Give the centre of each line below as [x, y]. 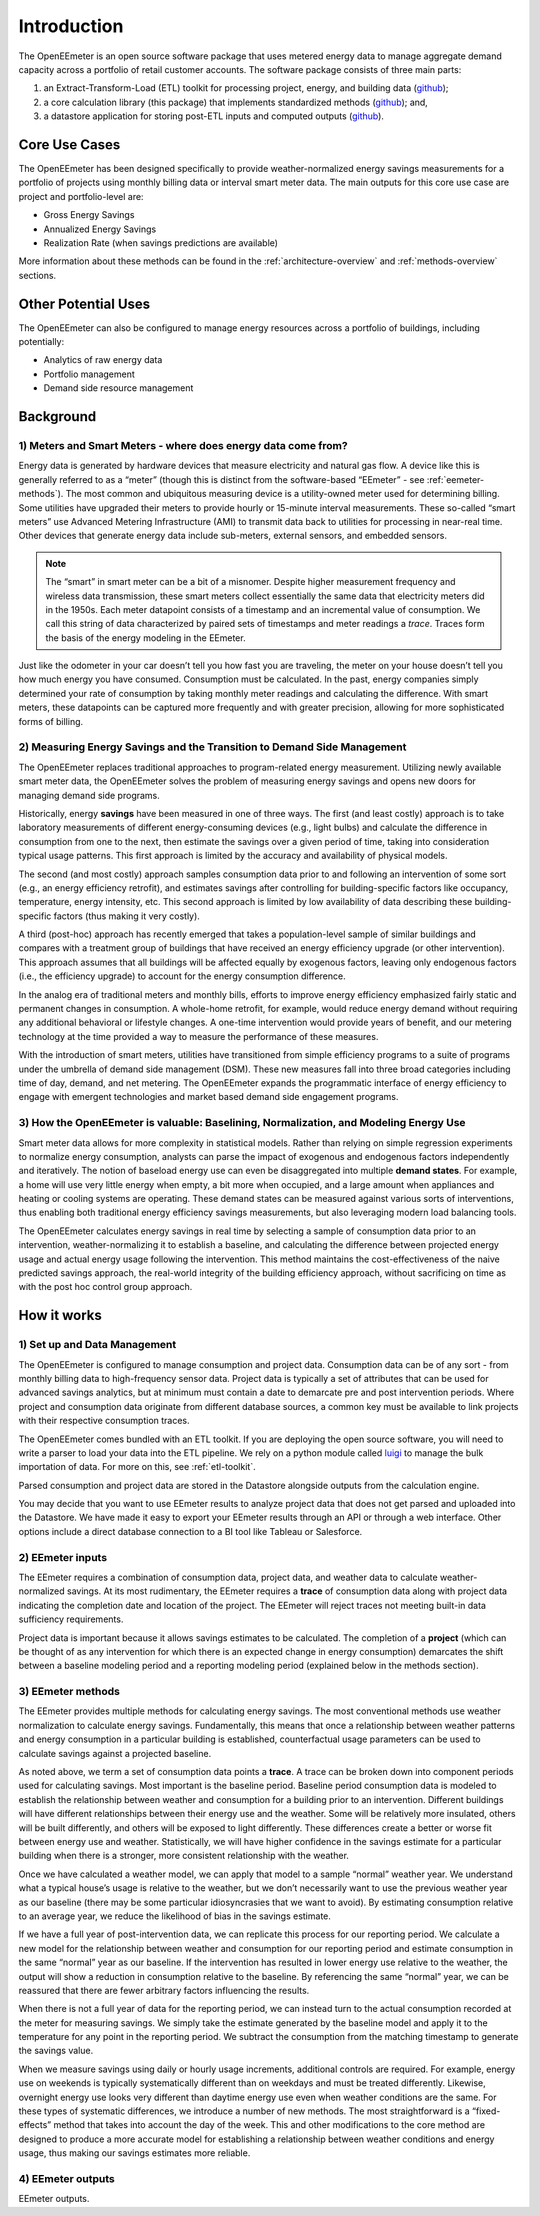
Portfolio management [89, 374]
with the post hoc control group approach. [105, 1287]
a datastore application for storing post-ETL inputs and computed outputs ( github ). [214, 116]
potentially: [41, 342]
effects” [35, 2125]
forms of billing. [51, 721]
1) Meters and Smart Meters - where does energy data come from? [183, 445]
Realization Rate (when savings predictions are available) [161, 242]
